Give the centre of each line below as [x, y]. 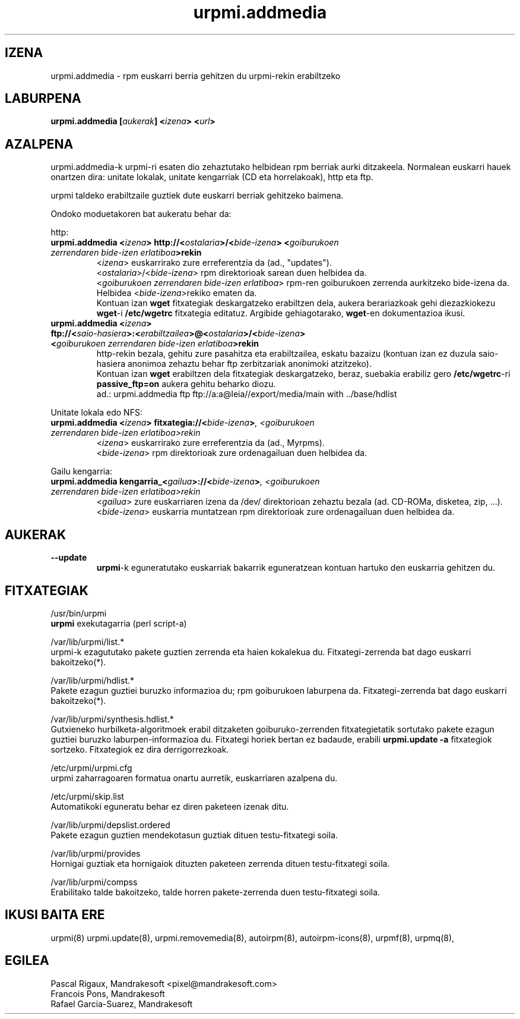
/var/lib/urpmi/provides [96, 853]
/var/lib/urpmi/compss [94, 882]
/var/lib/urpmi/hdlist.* [93, 680]
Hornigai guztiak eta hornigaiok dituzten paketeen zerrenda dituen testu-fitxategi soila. [220, 863]
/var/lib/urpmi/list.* [88, 641]
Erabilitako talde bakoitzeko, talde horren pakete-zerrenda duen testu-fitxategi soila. [215, 892]
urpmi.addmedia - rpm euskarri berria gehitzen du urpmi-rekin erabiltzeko [196, 76]
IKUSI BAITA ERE [55, 915]
